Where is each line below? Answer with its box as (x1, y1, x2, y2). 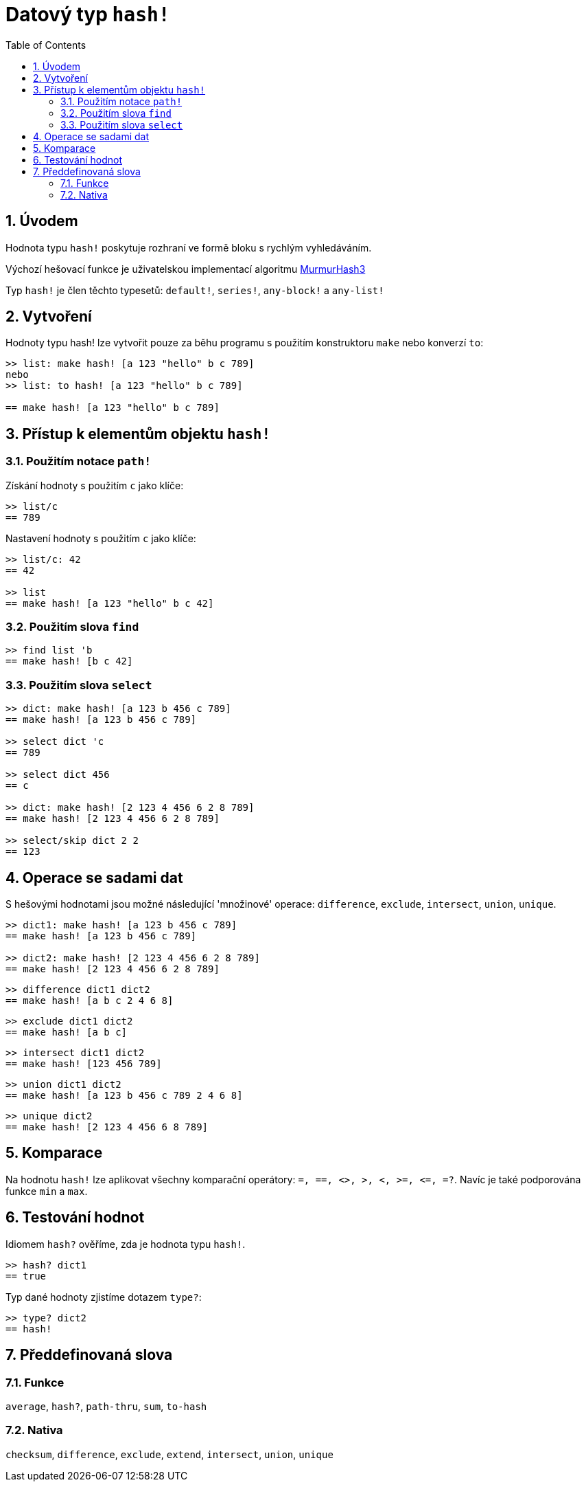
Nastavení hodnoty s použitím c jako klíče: (5, 532, 196, 544)
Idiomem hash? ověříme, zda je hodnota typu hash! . (5, 1238, 246, 1250)
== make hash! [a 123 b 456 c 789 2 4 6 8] (5, 1090, 243, 1101)
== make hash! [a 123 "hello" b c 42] (5, 597, 214, 609)
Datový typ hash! (5, 3, 170, 26)
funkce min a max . (5, 1185, 88, 1197)
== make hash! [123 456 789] (5, 1058, 162, 1069)
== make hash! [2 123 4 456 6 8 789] (5, 1121, 209, 1132)
